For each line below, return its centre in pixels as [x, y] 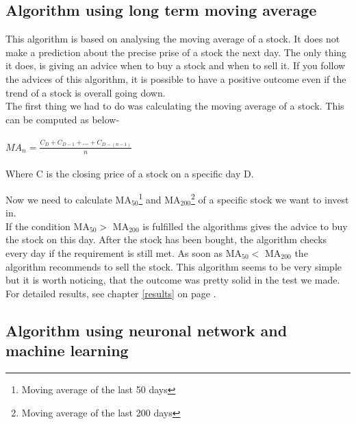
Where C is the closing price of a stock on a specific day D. [130, 174]
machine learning [67, 350]
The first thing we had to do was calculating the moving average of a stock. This [175, 106]
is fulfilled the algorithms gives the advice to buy [245, 226]
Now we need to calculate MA [68, 199]
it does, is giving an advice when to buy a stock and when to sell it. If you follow [176, 65]
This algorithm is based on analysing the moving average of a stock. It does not [173, 39]
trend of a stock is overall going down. [86, 92]
